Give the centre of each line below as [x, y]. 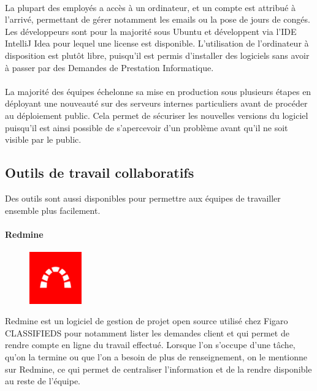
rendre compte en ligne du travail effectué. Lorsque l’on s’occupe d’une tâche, [150, 345]
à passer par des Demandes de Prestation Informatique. [109, 67]
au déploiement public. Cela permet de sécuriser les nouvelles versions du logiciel [157, 115]
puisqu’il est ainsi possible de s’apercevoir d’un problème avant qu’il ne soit [147, 127]
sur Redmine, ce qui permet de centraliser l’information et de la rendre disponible [158, 369]
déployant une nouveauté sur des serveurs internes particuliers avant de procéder [156, 103]
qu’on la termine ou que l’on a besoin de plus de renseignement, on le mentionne [156, 357]
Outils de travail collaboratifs [100, 173]
